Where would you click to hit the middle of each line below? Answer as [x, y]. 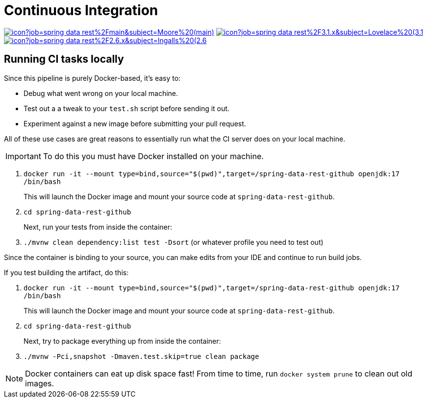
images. [40, 383]
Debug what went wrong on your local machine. [101, 93]
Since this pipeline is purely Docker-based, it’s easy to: [92, 78]
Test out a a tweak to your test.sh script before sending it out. [126, 108]
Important [23, 156]
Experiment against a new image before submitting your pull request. [135, 123]
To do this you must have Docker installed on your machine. [153, 156]
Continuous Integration [81, 10]
